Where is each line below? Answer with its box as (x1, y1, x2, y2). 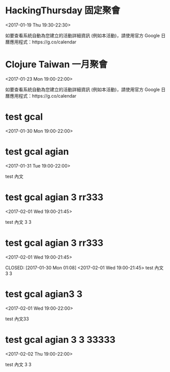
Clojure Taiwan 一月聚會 (5, 59, 108, 71)
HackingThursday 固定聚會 (5, 5, 121, 16)
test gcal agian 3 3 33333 (5, 334, 116, 345)
